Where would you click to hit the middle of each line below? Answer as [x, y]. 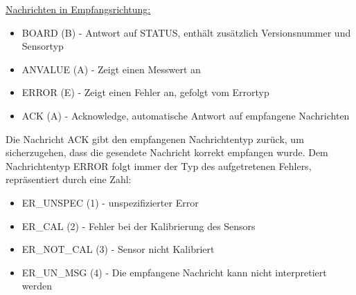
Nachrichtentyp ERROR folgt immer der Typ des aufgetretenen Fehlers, [159, 165]
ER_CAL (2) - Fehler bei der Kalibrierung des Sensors [139, 226]
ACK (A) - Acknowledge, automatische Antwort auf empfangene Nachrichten [186, 115]
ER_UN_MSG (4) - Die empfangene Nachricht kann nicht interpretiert [174, 272]
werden [37, 286]
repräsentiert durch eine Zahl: [69, 179]
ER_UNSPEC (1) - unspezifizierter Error [110, 202]
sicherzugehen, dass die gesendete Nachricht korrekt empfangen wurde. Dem [167, 152]
